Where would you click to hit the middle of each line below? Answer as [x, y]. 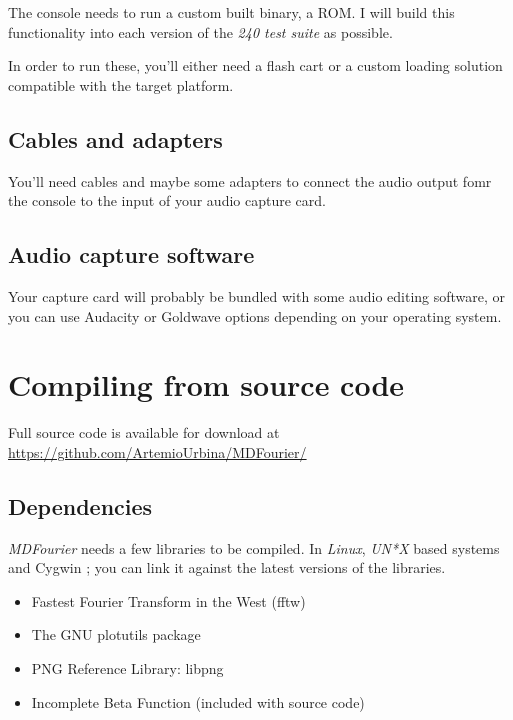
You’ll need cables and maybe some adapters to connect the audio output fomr [250, 180]
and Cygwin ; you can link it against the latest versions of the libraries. [227, 567]
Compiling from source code [206, 384]
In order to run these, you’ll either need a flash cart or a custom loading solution [255, 65]
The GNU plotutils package [116, 634]
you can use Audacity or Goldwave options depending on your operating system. [255, 315]
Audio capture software [131, 254]
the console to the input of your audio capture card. [167, 200]
